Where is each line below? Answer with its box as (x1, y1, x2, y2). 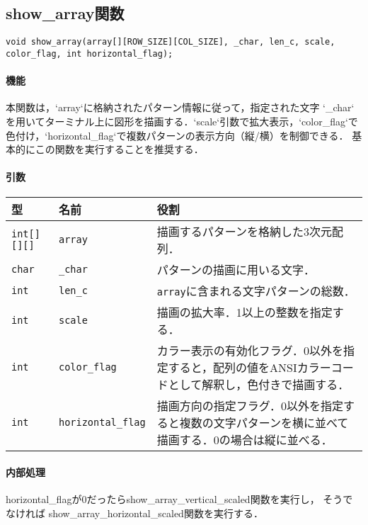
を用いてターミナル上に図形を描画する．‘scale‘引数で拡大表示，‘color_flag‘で (6, 113, 358, 128)
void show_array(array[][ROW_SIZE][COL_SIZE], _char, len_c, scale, (6, 37, 335, 47)
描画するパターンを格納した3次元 (156, 223, 332, 240)
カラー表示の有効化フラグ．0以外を (156, 342, 343, 359)
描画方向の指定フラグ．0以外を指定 (156, 397, 343, 414)
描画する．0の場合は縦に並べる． (156, 431, 333, 448)
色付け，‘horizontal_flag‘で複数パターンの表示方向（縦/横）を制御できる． (6, 128, 349, 142)
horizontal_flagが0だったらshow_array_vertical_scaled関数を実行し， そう (6, 492, 343, 507)
